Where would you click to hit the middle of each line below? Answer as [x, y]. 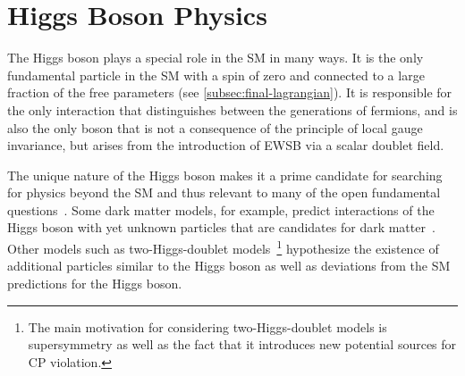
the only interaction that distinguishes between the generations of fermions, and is [232, 109]
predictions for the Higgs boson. [95, 283]
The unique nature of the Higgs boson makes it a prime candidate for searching [225, 175]
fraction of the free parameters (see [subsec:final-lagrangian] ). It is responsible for [230, 92]
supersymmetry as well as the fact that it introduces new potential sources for [242, 344]
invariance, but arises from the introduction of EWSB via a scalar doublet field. [226, 145]
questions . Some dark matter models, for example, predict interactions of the [221, 209]
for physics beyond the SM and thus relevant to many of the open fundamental [224, 192]
